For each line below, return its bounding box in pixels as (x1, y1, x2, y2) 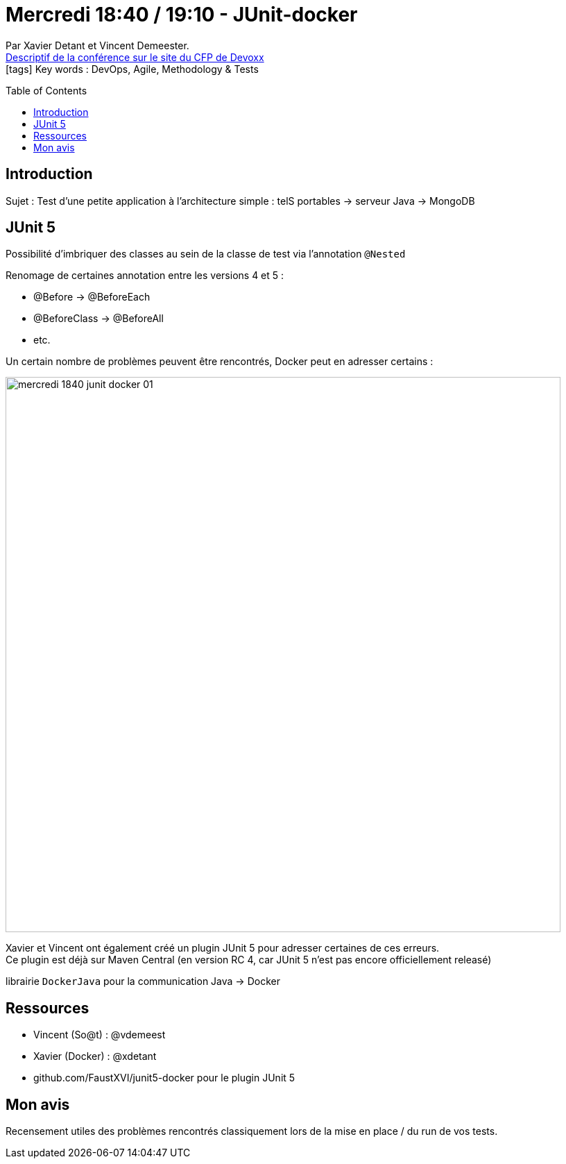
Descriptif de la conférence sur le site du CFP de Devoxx (6, 51, 264, 63)
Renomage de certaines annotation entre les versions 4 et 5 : (6, 269, 284, 282)
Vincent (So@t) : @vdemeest (33, 1029, 166, 1041)
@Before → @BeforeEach (33, 291, 151, 303)
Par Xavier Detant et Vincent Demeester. (6, 39, 189, 51)
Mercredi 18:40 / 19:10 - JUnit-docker (6, 3, 358, 26)
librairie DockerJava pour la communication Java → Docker (6, 975, 280, 988)
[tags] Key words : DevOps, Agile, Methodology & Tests (6, 62, 259, 75)
